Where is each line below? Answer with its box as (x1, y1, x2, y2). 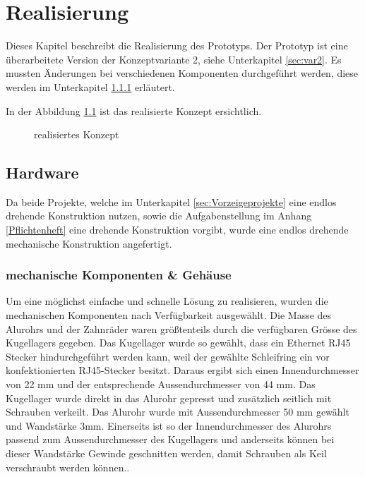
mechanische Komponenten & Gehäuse (6, 266, 232, 284)
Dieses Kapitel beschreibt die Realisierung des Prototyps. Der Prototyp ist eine (6, 38, 348, 53)
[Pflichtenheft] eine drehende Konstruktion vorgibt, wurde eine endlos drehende (6, 222, 349, 237)
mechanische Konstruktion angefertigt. (6, 236, 172, 250)
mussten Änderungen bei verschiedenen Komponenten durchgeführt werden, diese (6, 66, 359, 80)
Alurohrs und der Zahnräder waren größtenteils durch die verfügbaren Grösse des (6, 321, 357, 336)
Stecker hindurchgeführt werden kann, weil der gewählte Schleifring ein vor (6, 349, 330, 363)
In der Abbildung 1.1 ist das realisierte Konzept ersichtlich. (6, 103, 262, 118)
